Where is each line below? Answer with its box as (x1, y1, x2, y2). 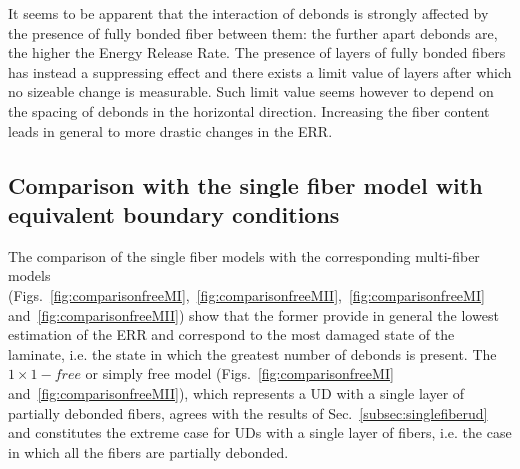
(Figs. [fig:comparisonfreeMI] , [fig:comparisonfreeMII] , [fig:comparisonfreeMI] (8, 284, 485, 305)
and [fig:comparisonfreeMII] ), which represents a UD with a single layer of (8, 382, 465, 403)
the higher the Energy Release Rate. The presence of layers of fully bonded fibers (8, 42, 506, 63)
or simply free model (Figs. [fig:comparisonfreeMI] (85, 363, 394, 384)
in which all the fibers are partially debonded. (8, 441, 289, 462)
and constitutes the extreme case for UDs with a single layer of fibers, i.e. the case (8, 422, 512, 443)
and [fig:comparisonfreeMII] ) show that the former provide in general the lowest (8, 304, 499, 325)
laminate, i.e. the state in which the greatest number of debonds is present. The (8, 343, 497, 364)
